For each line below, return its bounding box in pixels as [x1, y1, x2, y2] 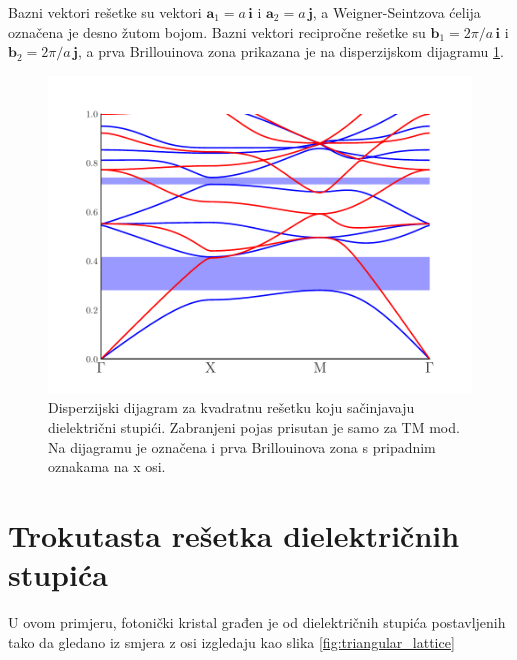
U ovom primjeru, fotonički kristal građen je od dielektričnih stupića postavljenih [8, 612, 506, 633]
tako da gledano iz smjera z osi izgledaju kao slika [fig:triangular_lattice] [8, 631, 455, 652]
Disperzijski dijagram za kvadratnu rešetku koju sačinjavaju [48, 397, 415, 418]
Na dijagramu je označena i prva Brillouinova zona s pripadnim [48, 436, 436, 457]
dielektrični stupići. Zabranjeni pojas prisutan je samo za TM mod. [48, 416, 460, 437]
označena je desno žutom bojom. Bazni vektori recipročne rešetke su [8, 21, 426, 42]
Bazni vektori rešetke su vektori [8, 2, 202, 22]
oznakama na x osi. [48, 456, 166, 477]
